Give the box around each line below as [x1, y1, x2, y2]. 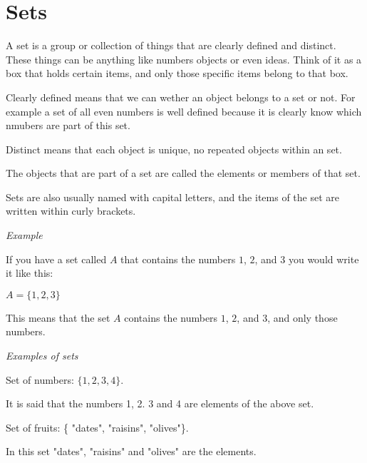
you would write [288, 251, 359, 266]
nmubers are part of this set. [6, 118, 130, 133]
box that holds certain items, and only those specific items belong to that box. [6, 66, 348, 81]
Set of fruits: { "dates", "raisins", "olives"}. [6, 419, 189, 434]
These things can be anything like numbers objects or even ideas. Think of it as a [6, 51, 362, 66]
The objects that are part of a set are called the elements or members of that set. [6, 166, 361, 180]
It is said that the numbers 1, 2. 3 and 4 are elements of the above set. [6, 396, 314, 411]
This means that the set [6, 310, 110, 325]
